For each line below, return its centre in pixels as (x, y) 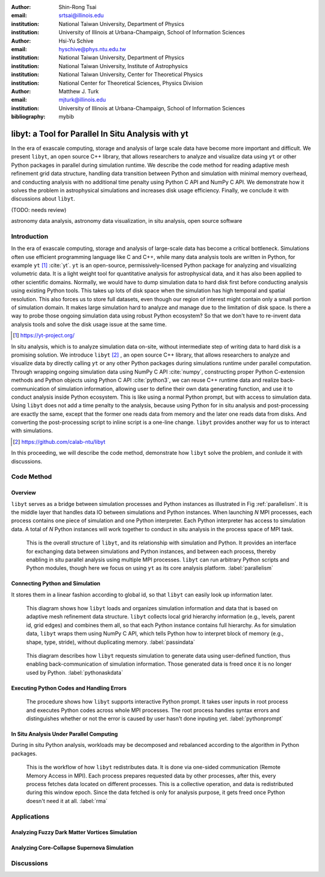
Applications (30, 816)
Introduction (29, 236)
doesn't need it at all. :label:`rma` (67, 801)
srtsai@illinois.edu (81, 16)
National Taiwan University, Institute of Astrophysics (123, 66)
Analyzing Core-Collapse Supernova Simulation (72, 848)
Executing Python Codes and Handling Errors (69, 688)
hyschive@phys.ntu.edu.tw (92, 49)
